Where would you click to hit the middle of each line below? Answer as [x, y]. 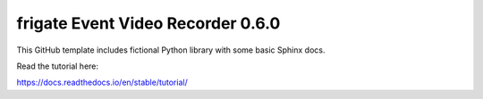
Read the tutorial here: [57, 66]
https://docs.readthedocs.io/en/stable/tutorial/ [102, 82]
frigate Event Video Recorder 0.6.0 [148, 23]
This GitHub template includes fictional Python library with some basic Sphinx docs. [171, 50]
